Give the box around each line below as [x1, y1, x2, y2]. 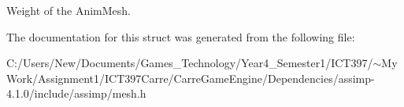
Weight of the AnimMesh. [6, 2, 131, 18]
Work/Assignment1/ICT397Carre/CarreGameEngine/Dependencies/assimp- [6, 70, 375, 86]
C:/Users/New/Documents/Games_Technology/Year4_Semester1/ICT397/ [6, 55, 373, 71]
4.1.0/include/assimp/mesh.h [6, 85, 146, 102]
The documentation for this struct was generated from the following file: [6, 28, 355, 45]
